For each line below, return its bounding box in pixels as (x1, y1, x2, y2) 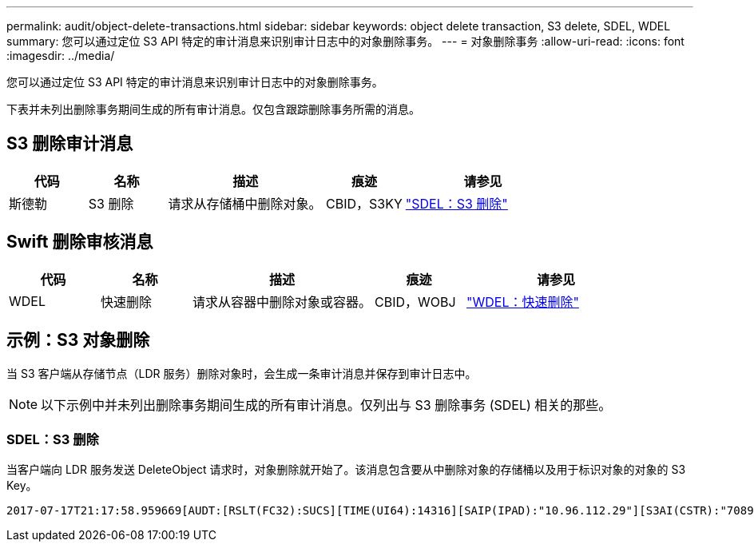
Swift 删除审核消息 (6, 232, 153, 252)
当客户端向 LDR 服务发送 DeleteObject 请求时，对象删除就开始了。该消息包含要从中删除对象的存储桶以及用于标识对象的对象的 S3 (6, 463, 686, 477)
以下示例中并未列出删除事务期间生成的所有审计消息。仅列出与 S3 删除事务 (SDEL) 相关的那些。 (41, 396, 612, 413)
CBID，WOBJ (375, 293, 456, 310)
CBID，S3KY (326, 195, 403, 212)
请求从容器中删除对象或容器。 (192, 293, 372, 310)
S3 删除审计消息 (6, 133, 133, 154)
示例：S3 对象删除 (6, 330, 150, 351)
